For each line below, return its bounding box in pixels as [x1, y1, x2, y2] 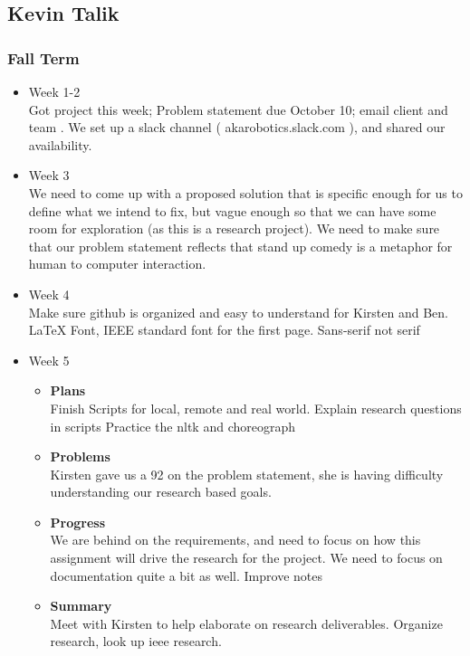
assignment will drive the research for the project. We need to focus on [50, 548, 443, 567]
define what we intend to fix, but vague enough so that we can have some [28, 201, 436, 220]
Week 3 [28, 166, 70, 185]
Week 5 [28, 350, 70, 369]
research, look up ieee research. [50, 632, 222, 651]
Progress [50, 512, 106, 531]
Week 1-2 [28, 82, 81, 100]
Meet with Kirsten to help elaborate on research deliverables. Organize [50, 613, 443, 632]
